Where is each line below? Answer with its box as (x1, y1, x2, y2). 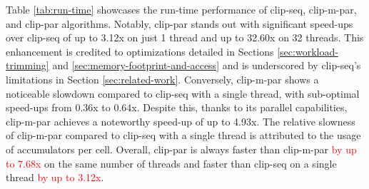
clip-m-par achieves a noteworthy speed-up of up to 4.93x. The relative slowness (6, 113, 355, 128)
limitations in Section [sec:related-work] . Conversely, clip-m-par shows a (6, 71, 319, 86)
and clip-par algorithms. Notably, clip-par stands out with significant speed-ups (6, 16, 353, 31)
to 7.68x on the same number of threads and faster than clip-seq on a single (6, 155, 337, 170)
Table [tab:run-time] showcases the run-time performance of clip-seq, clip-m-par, (6, 2, 357, 16)
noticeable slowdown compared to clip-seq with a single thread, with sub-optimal (6, 86, 360, 101)
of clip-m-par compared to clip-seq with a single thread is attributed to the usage (6, 128, 361, 143)
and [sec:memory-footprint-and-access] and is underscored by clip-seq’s (52, 58, 361, 73)
